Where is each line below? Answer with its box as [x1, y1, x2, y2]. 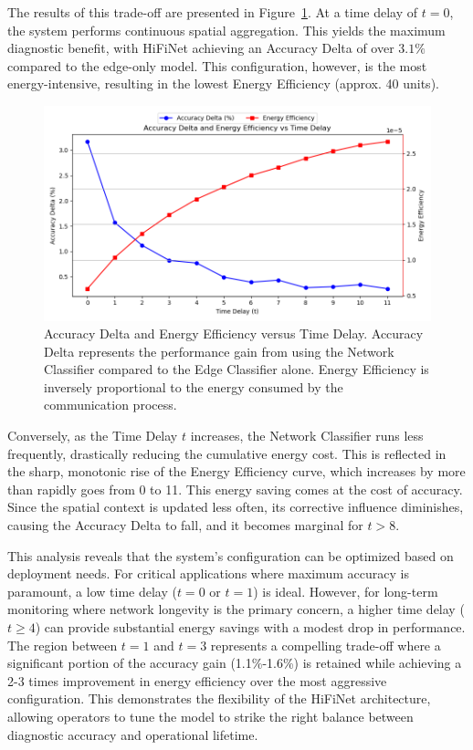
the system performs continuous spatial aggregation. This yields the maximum [7, 20, 446, 39]
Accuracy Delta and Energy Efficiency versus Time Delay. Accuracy [44, 324, 424, 343]
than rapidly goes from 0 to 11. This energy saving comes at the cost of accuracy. [7, 479, 463, 498]
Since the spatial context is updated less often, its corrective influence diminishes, [7, 497, 464, 516]
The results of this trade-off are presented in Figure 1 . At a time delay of [7, 3, 418, 21]
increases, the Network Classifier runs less [190, 426, 424, 445]
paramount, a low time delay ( [7, 581, 177, 600]
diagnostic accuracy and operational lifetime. [7, 724, 258, 744]
